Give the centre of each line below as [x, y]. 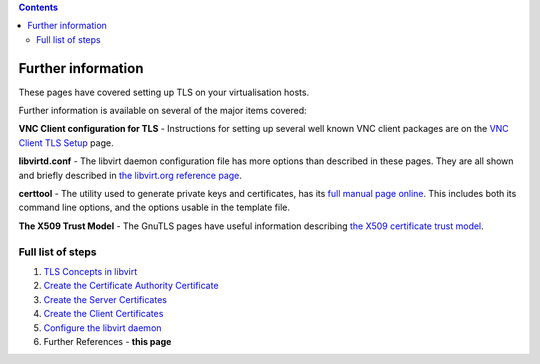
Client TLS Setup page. [66, 142]
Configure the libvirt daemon [102, 327]
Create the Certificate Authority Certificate [131, 286]
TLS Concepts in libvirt [90, 271]
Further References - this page [107, 341]
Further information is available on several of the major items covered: [162, 111]
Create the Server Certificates [105, 299]
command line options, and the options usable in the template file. [154, 207]
